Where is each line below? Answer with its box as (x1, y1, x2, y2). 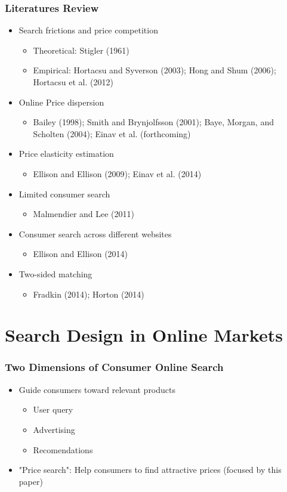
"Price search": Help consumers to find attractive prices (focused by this (18, 463, 282, 476)
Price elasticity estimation (18, 147, 114, 160)
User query (33, 403, 73, 416)
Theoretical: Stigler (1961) (33, 44, 129, 56)
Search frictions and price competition (18, 24, 158, 36)
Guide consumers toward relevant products (18, 383, 176, 395)
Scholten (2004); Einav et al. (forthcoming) (33, 127, 191, 140)
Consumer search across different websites (18, 227, 172, 240)
